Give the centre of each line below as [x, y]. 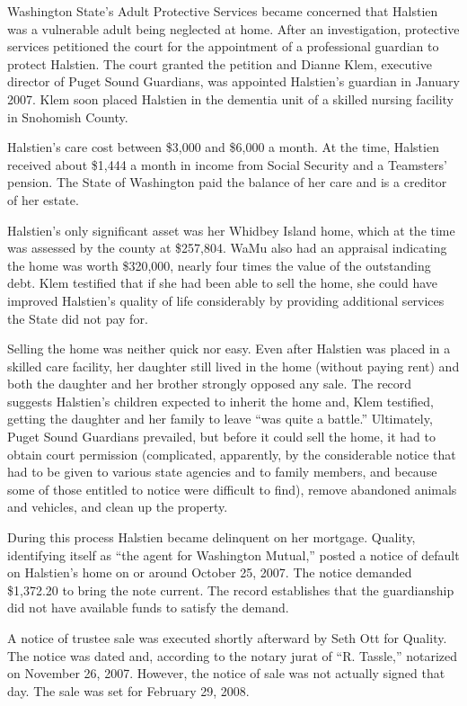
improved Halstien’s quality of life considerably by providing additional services [226, 300]
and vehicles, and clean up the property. [118, 507]
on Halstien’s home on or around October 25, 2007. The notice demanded [210, 572]
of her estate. [43, 199]
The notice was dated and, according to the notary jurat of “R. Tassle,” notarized [233, 655]
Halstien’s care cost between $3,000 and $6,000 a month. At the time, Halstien [223, 147]
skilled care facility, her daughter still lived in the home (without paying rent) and [233, 366]
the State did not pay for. [78, 318]
